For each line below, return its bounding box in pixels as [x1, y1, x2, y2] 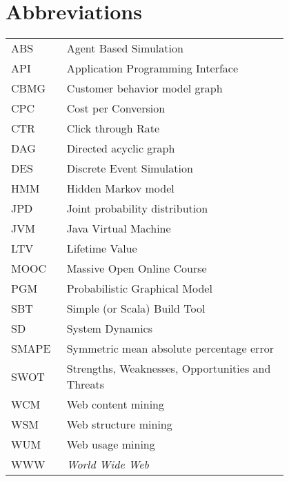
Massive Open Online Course [66, 260, 207, 277]
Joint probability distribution [66, 200, 208, 217]
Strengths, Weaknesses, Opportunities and [66, 360, 271, 377]
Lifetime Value [66, 240, 137, 257]
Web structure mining [66, 416, 172, 433]
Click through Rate [66, 120, 160, 137]
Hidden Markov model [66, 180, 175, 197]
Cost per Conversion [66, 100, 166, 117]
